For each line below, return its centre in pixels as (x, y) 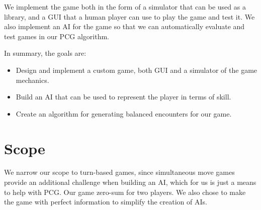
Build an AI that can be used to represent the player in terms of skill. (123, 97)
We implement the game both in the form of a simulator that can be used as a (125, 7)
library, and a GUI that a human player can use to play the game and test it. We (129, 16)
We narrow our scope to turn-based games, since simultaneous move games (119, 172)
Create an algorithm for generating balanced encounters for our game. (124, 113)
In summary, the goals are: (45, 53)
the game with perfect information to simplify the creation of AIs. (106, 202)
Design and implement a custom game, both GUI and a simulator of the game (137, 70)
